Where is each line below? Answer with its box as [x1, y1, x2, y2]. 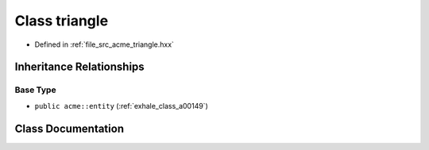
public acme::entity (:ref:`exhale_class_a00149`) [34, 101, 208, 110]
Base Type [14, 84, 56, 95]
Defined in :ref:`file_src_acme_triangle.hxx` [34, 40, 175, 49]
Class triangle [14, 12, 109, 29]
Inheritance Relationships [14, 60, 145, 74]
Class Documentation [14, 121, 125, 135]
